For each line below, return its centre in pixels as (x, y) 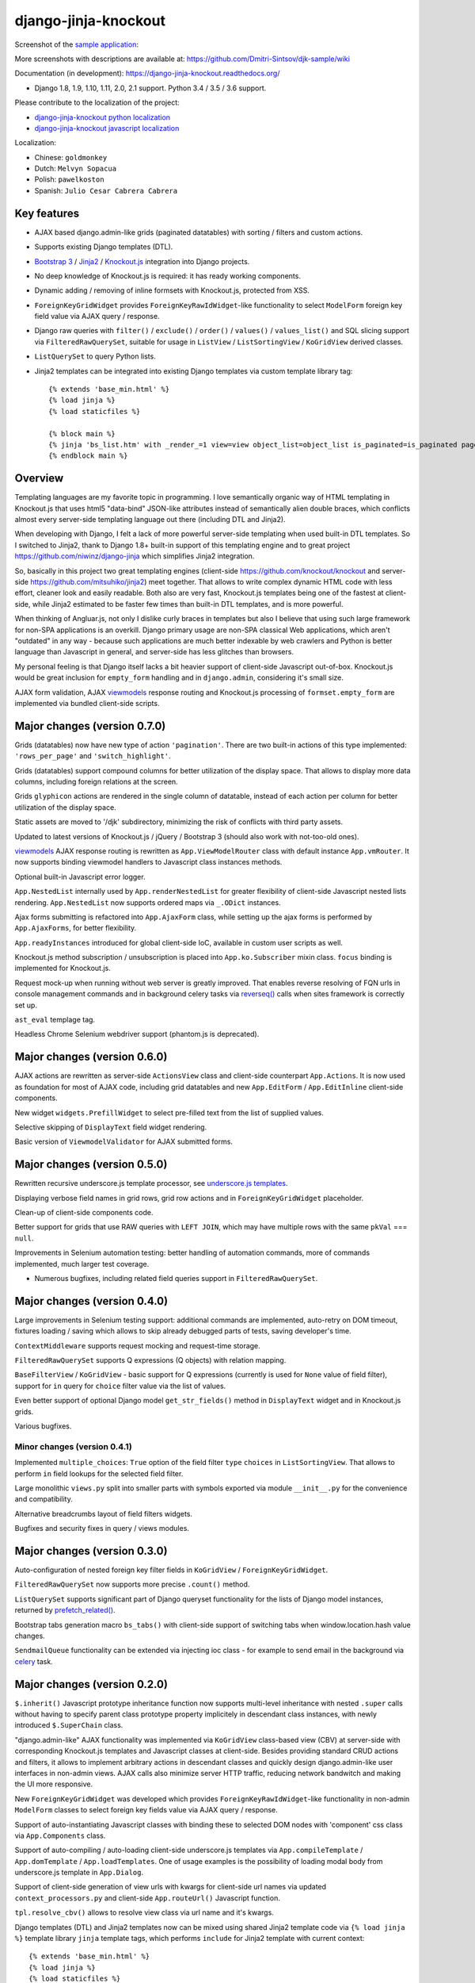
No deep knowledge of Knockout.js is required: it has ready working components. (167, 276)
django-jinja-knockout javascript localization (107, 128)
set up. (26, 1005)
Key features (47, 213)
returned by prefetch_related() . (65, 1610)
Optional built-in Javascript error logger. (80, 876)
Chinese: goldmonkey (71, 157)
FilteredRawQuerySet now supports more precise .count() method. (132, 1584)
